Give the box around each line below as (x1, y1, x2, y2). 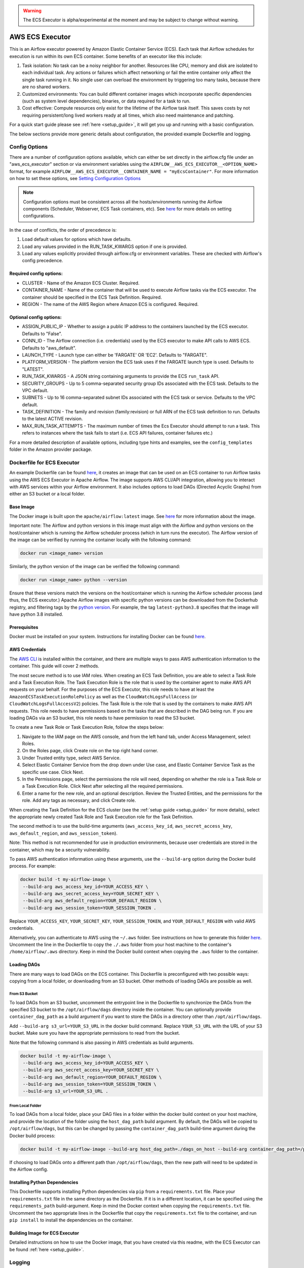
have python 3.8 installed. (9, 611, 63, 617)
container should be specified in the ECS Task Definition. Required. (22, 294, 162, 300)
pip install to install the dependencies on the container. (9, 1217, 133, 1223)
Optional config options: (9, 314, 62, 320)
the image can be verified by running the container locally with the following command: (9, 537, 192, 543)
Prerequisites (9, 624, 39, 630)
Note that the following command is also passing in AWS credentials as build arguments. (9, 1039, 194, 1045)
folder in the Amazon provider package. (9, 446, 92, 452)
